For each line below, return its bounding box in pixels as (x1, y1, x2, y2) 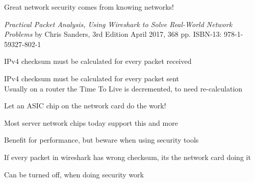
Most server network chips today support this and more (4, 117, 178, 128)
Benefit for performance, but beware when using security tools (4, 134, 199, 145)
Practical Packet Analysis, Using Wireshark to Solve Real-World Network (4, 18, 233, 29)
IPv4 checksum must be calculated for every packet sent (4, 73, 180, 83)
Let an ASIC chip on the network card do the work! (4, 100, 166, 111)
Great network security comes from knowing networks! (4, 2, 174, 12)
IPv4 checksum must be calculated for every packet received (4, 56, 192, 66)
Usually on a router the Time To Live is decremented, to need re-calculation (4, 83, 243, 94)
